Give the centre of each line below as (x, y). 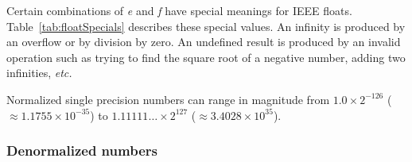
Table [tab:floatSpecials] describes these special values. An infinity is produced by (206, 26)
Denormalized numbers (82, 150)
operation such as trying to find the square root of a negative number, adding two (206, 57)
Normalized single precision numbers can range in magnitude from (168, 99)
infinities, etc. (39, 73)
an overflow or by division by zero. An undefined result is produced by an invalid (204, 42)
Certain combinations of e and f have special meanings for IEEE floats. (179, 10)
